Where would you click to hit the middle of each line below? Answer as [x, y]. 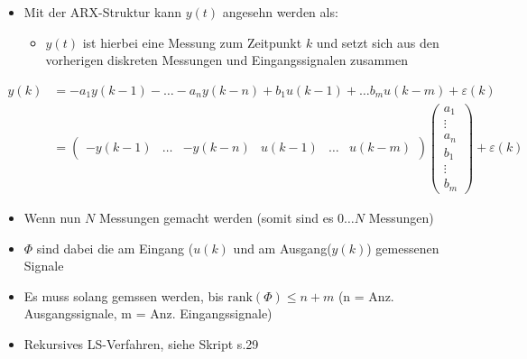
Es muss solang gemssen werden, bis [124, 295]
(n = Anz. [366, 295]
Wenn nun [52, 217]
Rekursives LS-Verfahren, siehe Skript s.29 [141, 343]
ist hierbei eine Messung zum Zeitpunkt [192, 42]
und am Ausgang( [282, 248]
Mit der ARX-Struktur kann [102, 12]
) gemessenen [403, 248]
